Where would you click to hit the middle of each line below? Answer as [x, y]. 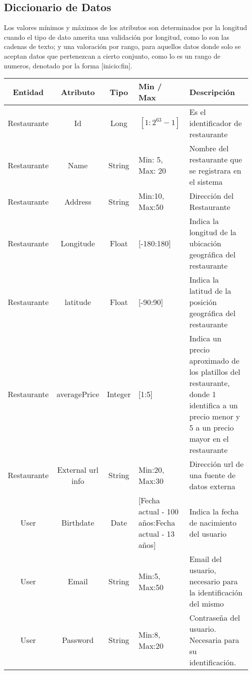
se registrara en [215, 171]
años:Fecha [157, 523]
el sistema [206, 182]
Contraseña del [215, 618]
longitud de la [213, 232]
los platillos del [215, 372]
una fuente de [212, 475]
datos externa [212, 486]
